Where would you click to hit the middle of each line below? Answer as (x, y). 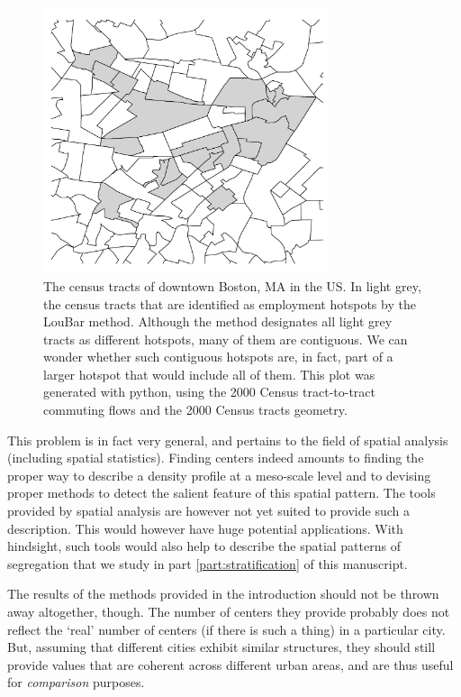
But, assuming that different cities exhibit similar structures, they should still (221, 647)
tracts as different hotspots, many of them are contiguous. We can (226, 339)
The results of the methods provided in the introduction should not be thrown (223, 594)
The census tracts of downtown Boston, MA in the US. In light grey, (232, 285)
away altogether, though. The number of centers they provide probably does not (229, 612)
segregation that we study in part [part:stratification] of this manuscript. (208, 563)
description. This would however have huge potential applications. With (205, 528)
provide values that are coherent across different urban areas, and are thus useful (230, 664)
